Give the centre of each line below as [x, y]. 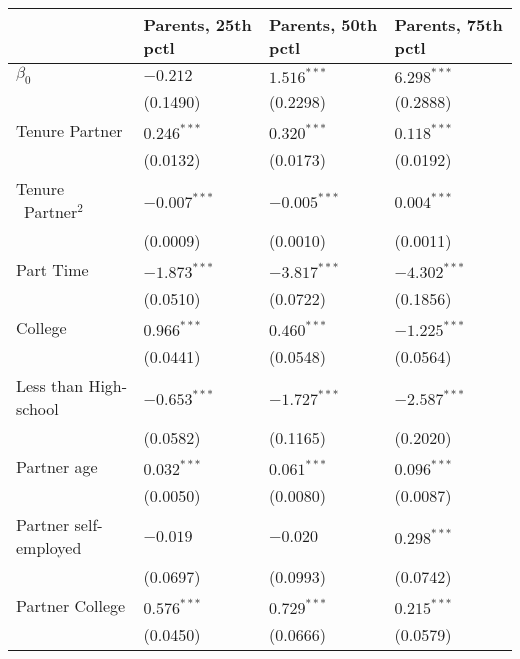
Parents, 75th [448, 24]
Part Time [52, 270]
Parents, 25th [197, 24]
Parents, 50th [323, 24]
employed [49, 548]
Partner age [57, 467]
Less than [50, 386]
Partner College [71, 606]
